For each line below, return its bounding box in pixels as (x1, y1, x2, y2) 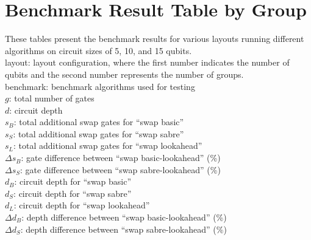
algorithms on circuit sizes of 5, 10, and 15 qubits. (5, 44, 192, 57)
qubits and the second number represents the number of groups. (5, 67, 244, 80)
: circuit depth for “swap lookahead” (13, 199, 150, 211)
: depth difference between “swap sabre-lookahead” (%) (20, 222, 227, 235)
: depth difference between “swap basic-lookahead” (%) (21, 211, 227, 224)
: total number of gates (9, 92, 95, 105)
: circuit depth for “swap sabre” (13, 187, 132, 199)
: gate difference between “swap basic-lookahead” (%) (21, 151, 221, 164)
